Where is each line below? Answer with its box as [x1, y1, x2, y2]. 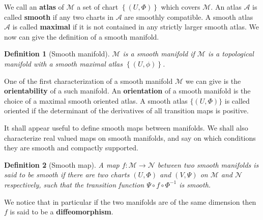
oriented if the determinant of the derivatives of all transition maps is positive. [4, 105, 249, 116]
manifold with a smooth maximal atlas [4, 58, 123, 69]
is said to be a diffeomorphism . [10, 206, 113, 217]
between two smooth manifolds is [157, 159, 259, 170]
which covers [161, 2, 200, 12]
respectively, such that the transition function [4, 179, 144, 190]
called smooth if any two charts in [4, 11, 113, 22]
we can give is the [185, 75, 241, 86]
